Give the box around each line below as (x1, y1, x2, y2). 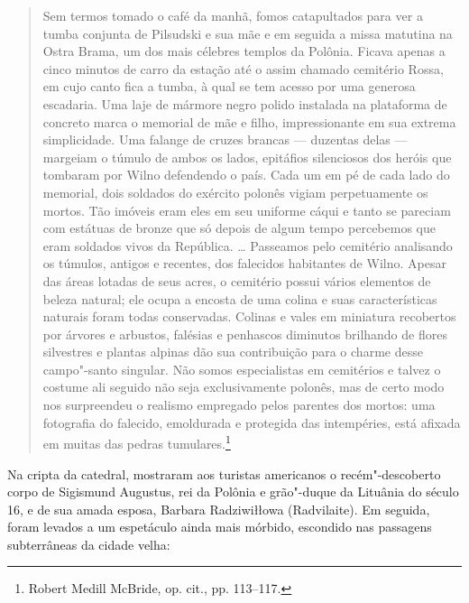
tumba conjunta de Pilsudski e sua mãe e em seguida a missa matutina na (42, 23, 453, 42)
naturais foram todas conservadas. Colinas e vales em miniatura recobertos (42, 307, 456, 326)
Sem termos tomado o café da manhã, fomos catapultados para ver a (42, 6, 423, 24)
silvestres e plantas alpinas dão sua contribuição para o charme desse (42, 342, 423, 361)
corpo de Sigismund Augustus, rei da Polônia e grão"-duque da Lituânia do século (7, 482, 459, 501)
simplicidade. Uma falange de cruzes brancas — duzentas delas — (42, 130, 408, 149)
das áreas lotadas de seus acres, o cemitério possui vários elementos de (42, 271, 431, 290)
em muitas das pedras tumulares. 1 (42, 431, 231, 452)
